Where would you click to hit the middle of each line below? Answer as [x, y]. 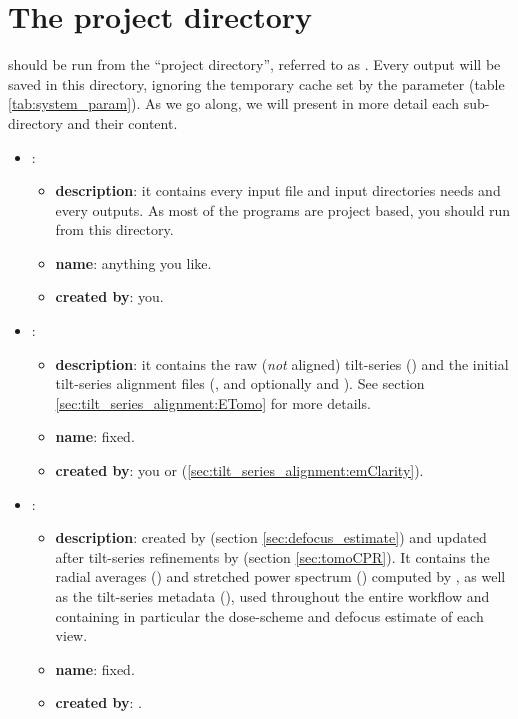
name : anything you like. [133, 262]
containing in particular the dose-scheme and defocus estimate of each [269, 615]
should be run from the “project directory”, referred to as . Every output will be [254, 64]
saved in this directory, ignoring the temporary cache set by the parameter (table [256, 83]
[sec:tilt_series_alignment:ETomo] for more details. [213, 402]
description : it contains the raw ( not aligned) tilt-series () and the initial [282, 363]
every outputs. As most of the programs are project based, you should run [283, 209]
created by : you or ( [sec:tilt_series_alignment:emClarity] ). [239, 470]
